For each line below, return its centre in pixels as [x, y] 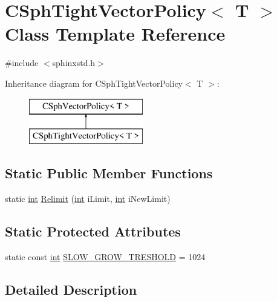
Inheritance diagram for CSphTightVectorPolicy [94, 83]
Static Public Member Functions [109, 173]
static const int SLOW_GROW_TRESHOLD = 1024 [105, 256]
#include [22, 63]
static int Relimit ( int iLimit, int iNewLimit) [88, 198]
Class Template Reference [115, 34]
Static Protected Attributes [93, 231]
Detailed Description [71, 289]
